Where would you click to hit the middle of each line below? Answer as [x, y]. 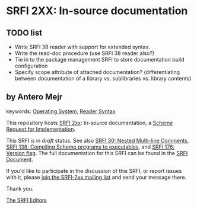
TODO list [24, 33]
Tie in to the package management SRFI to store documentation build [99, 60]
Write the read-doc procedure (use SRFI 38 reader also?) [85, 53]
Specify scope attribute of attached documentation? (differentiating [97, 72]
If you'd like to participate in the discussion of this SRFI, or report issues [94, 171]
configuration [31, 66]
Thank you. [20, 188]
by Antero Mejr [34, 97]
